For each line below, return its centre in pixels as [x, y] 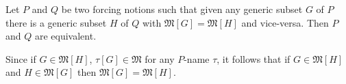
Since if [21, 58]
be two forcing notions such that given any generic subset [182, 9]
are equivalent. [65, 36]
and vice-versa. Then [285, 22]
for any [160, 58]
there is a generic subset [56, 22]
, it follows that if [254, 58]
